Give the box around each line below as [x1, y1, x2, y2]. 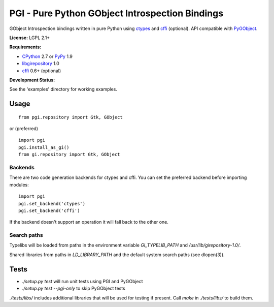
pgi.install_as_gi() [18, 144, 70, 150]
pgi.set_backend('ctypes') [18, 201, 86, 206]
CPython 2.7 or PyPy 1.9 [22, 53, 73, 59]
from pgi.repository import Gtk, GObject [18, 114, 123, 120]
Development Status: [9, 77, 55, 83]
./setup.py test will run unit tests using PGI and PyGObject [22, 278, 143, 284]
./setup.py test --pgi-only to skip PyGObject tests [22, 285, 125, 292]
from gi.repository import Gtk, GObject [18, 151, 120, 158]
